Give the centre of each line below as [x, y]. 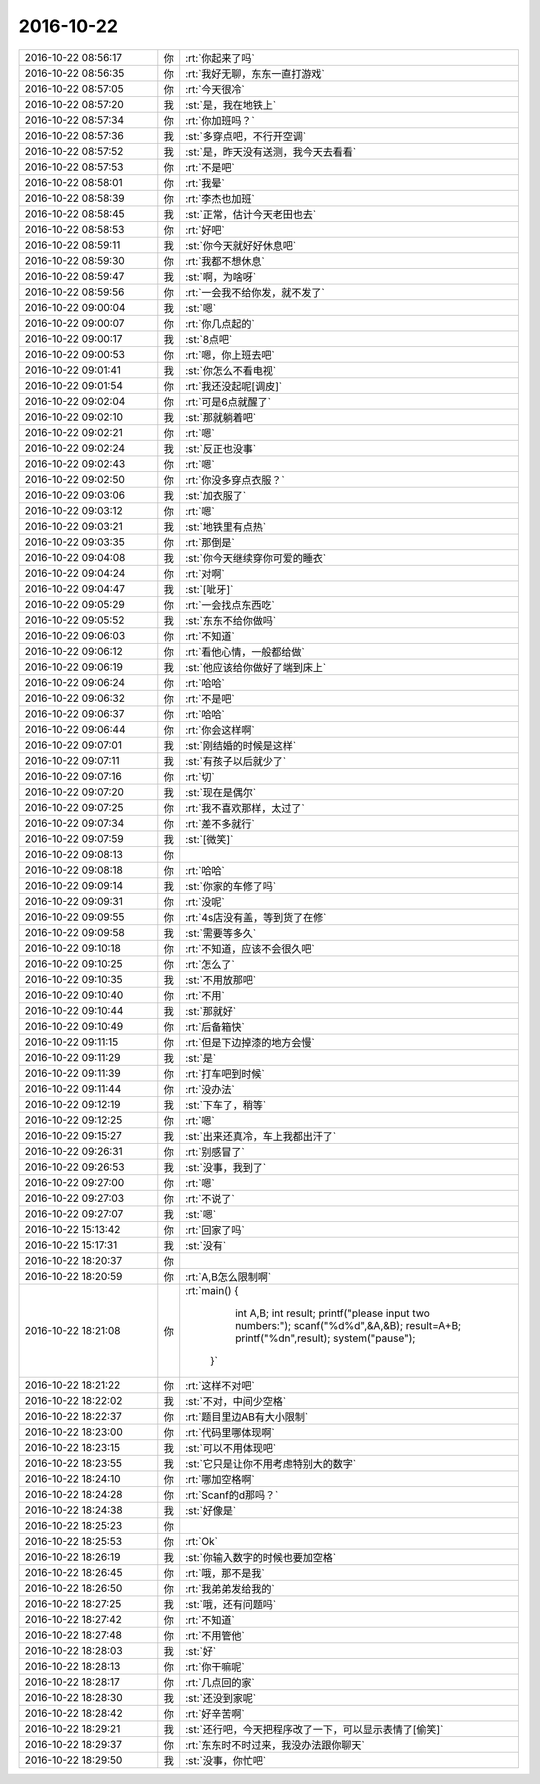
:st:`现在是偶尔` [221, 792]
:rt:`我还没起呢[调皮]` [234, 386]
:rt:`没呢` [205, 902]
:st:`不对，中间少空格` [236, 1401]
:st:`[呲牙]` [209, 589]
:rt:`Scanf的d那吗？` [232, 1495]
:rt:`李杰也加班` [220, 198]
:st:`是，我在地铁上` [231, 105]
